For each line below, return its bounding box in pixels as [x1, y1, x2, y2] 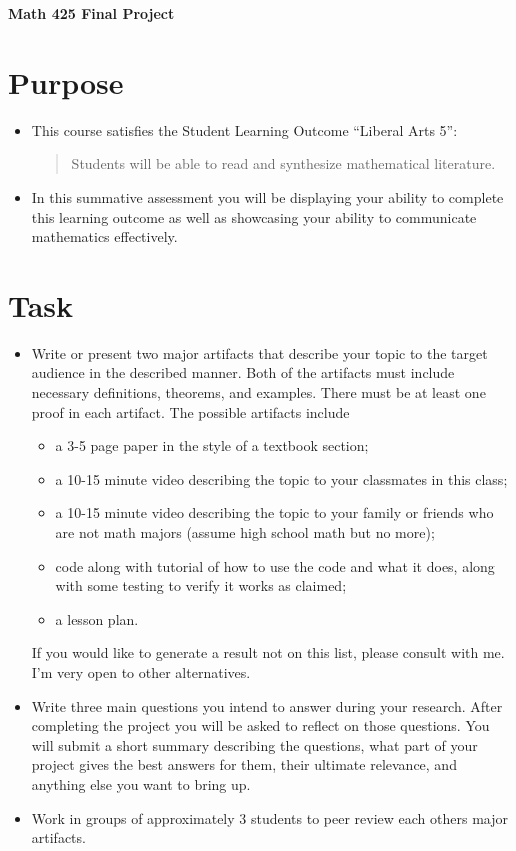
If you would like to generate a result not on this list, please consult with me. [31, 642, 505, 663]
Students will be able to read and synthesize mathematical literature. [71, 153, 496, 174]
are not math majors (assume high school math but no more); [55, 521, 435, 542]
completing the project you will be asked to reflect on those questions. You [31, 715, 490, 736]
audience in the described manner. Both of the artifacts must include [31, 362, 455, 383]
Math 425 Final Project [8, 3, 175, 23]
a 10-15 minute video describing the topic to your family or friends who [55, 502, 494, 523]
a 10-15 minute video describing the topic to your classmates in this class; [55, 468, 508, 489]
